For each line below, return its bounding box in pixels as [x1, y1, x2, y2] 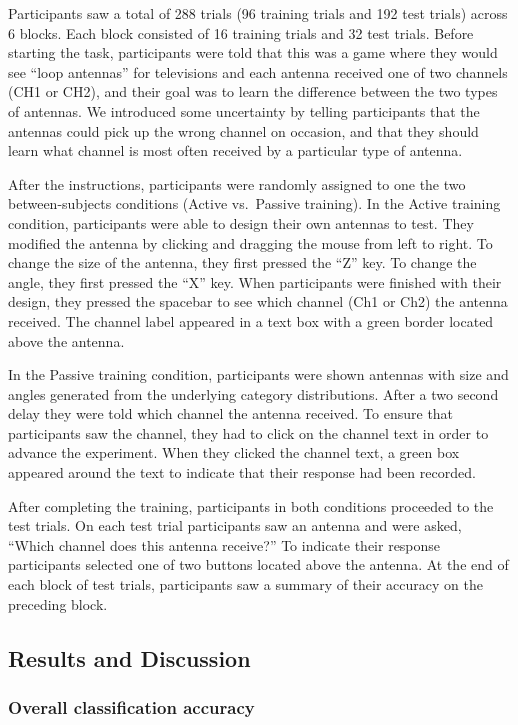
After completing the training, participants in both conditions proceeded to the [8, 495, 494, 516]
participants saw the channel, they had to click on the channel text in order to [8, 422, 489, 443]
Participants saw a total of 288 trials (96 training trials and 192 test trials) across [8, 3, 508, 23]
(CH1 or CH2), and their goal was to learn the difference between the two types [8, 81, 498, 102]
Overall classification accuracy [8, 694, 255, 719]
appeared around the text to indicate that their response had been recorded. [8, 462, 476, 483]
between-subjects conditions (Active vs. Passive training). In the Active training [8, 193, 501, 214]
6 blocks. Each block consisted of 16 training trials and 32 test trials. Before [8, 22, 474, 43]
